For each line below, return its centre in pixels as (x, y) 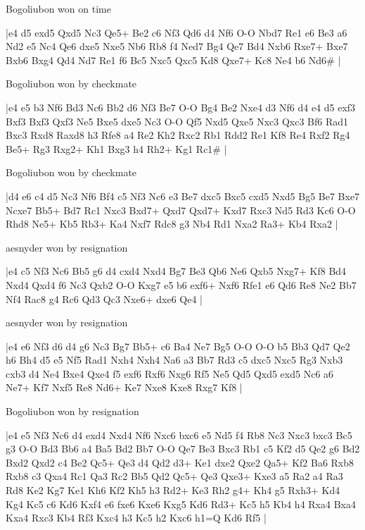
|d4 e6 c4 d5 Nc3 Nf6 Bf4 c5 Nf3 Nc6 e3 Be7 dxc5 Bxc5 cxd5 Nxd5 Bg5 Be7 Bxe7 (183, 196)
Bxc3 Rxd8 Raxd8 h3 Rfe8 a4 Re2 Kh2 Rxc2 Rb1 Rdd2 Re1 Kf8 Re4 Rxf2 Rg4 (178, 135)
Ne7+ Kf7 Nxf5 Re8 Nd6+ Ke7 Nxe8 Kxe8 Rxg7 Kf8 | (124, 387)
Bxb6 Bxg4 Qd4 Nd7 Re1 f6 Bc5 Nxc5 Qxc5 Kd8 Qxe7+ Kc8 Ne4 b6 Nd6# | (173, 60)
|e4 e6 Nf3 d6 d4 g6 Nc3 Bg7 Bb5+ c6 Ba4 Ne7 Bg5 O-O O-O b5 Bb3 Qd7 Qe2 (178, 346)
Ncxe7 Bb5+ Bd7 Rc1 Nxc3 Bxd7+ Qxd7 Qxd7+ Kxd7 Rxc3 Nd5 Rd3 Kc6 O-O (181, 210)
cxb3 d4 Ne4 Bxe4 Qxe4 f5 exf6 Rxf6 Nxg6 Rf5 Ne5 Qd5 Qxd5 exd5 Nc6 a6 (170, 373)
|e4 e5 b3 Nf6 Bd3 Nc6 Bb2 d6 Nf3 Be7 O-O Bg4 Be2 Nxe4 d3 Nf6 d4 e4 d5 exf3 (181, 107)
